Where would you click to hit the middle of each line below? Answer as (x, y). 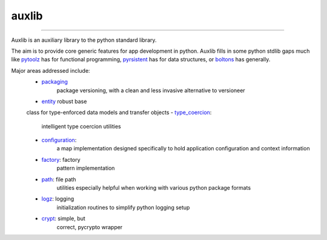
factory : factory (61, 159)
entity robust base (64, 101)
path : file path (59, 179)
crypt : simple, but (64, 219)
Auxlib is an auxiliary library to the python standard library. (84, 40)
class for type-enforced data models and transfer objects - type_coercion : (119, 113)
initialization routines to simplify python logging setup (123, 207)
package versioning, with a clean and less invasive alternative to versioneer (151, 90)
